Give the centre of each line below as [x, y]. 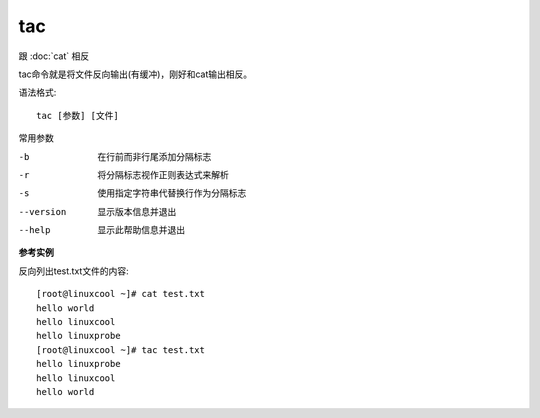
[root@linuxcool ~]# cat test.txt [120, 294]
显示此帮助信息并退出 [141, 230]
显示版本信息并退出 [137, 211]
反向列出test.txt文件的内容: [73, 271]
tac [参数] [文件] [77, 115]
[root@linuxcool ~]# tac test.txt [120, 349]
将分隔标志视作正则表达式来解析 [163, 174]
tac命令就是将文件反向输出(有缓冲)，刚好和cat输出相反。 [135, 74]
